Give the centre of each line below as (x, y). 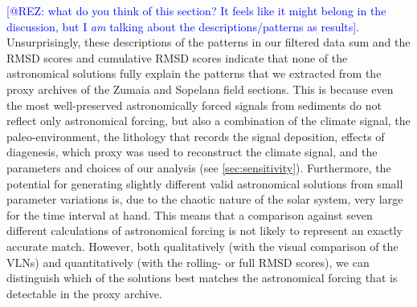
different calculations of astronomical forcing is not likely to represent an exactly (204, 230)
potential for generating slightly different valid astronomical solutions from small (205, 183)
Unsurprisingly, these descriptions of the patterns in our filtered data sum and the (208, 42)
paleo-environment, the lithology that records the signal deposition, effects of (196, 136)
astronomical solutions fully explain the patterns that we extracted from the (194, 73)
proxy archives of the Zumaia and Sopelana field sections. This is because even (200, 89)
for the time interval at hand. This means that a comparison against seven (190, 214)
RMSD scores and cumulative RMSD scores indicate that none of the (177, 57)
